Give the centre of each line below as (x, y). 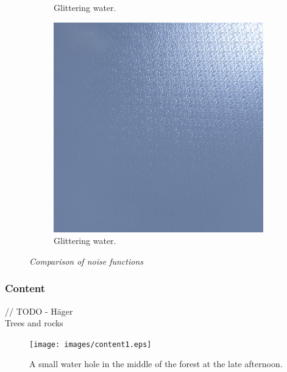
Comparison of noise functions (86, 261)
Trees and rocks (34, 323)
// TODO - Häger (39, 311)
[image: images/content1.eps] (90, 344)
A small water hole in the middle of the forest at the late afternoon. (156, 364)
